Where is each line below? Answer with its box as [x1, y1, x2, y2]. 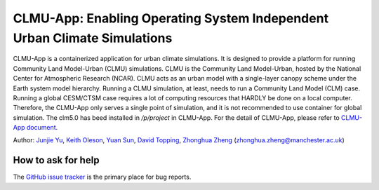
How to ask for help [13, 154, 100, 166]
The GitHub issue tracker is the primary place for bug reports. [13, 172, 192, 182]
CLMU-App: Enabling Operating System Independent [13, 11, 329, 26]
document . [26, 123, 58, 132]
